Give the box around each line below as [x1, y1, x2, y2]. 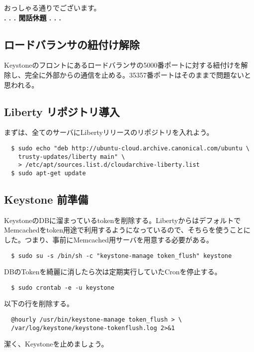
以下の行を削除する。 [4, 298, 74, 309]
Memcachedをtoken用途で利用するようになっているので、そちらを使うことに [4, 225, 251, 235]
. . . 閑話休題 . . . [4, 12, 61, 22]
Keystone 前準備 [4, 191, 88, 207]
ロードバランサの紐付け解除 [4, 36, 140, 52]
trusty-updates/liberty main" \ [18, 153, 125, 160]
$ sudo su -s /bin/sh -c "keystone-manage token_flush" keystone [11, 252, 232, 259]
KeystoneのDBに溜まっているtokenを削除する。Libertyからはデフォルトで [4, 215, 241, 225]
